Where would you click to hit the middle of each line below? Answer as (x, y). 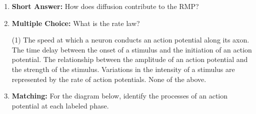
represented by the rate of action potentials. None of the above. (109, 79)
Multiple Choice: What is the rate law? (76, 23)
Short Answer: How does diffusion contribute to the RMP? (105, 6)
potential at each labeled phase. (60, 105)
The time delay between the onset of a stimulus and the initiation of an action (132, 49)
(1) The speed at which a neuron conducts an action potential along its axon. (130, 40)
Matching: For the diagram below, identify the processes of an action (120, 96)
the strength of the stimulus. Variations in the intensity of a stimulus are (123, 69)
